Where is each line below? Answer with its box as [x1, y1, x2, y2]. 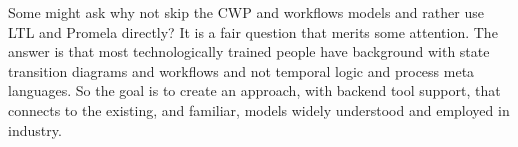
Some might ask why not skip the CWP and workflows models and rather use [8, 2, 484, 22]
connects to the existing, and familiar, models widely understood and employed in [8, 99, 510, 120]
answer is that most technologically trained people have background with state [8, 41, 490, 62]
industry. [8, 119, 62, 140]
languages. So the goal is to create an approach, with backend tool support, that [8, 80, 501, 101]
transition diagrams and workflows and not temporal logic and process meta [8, 60, 475, 81]
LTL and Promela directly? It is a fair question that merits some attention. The [8, 21, 498, 42]
